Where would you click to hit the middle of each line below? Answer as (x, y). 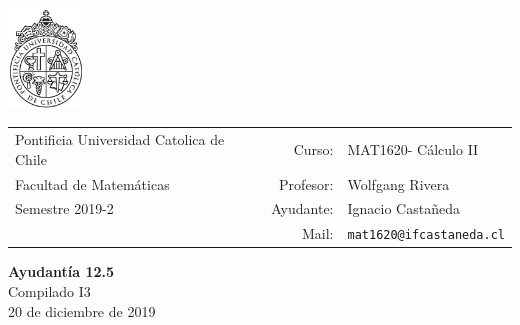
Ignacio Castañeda (403, 208)
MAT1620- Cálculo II (413, 148)
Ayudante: (302, 208)
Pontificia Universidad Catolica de (120, 139)
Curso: (313, 148)
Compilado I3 (49, 291)
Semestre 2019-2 (64, 208)
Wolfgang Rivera (398, 183)
